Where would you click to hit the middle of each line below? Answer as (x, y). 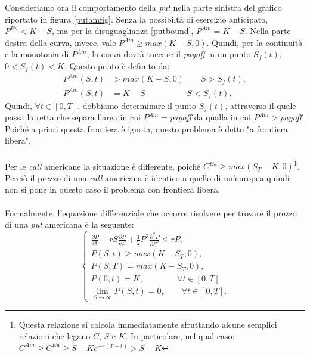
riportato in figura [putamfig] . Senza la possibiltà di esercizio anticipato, (137, 19)
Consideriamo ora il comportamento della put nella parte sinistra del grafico (143, 7)
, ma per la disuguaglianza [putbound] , (123, 31)
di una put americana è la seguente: (69, 224)
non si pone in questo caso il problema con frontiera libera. (112, 189)
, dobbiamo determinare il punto (137, 105)
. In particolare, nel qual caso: (180, 336)
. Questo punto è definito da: (117, 65)
